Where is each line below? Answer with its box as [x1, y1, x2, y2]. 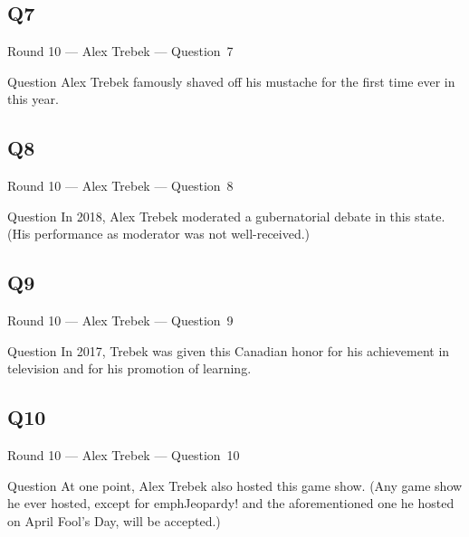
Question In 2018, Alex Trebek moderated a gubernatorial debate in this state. [7, 206, 445, 225]
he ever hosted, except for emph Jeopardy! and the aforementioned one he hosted [7, 494, 455, 513]
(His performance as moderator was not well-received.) [7, 224, 311, 243]
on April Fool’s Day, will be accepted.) [7, 511, 221, 530]
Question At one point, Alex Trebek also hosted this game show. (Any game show [7, 476, 463, 495]
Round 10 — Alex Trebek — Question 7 [7, 42, 234, 61]
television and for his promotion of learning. [7, 359, 252, 378]
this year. [7, 89, 59, 108]
